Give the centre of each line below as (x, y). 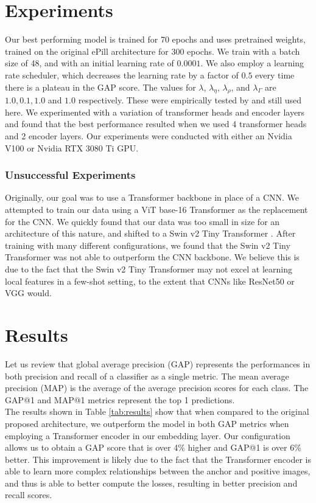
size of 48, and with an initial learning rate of (90, 63)
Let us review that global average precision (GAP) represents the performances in (158, 363)
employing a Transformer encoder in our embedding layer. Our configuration (148, 435)
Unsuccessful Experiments (70, 175)
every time (275, 75)
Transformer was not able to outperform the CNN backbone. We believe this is (152, 257)
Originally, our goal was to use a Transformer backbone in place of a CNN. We (152, 197)
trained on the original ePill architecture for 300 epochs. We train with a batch (153, 51)
